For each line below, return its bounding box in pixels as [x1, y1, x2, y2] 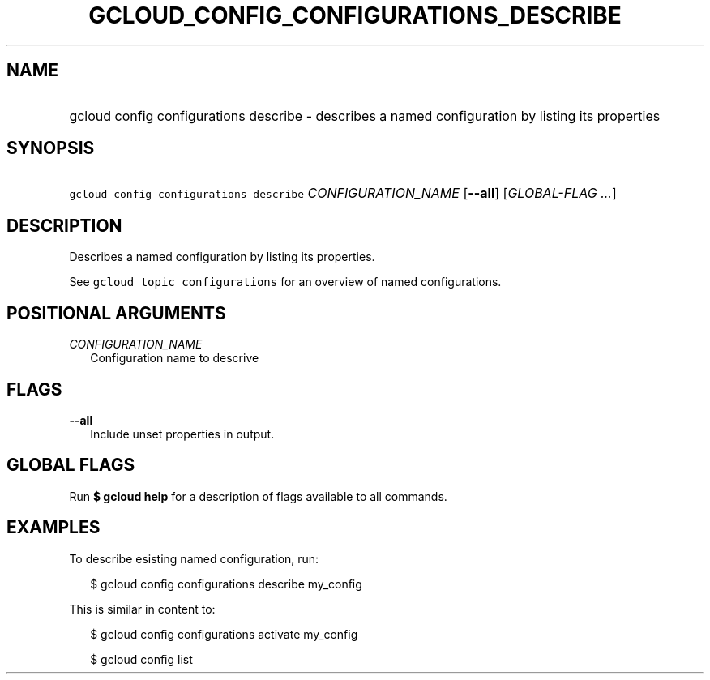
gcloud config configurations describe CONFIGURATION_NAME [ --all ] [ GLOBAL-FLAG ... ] [69, 185, 617, 202]
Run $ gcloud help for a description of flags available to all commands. [69, 489, 447, 503]
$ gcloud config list [90, 652, 193, 666]
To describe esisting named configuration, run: [69, 551, 319, 566]
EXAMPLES [6, 517, 101, 538]
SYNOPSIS [6, 138, 95, 159]
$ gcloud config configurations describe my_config [90, 576, 362, 591]
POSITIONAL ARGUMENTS [6, 302, 226, 323]
